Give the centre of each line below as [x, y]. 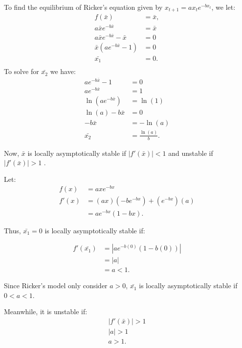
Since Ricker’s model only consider [56, 286]
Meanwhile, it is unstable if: [46, 311]
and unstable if [191, 153]
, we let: [223, 7]
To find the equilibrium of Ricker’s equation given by [83, 7]
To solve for [22, 71]
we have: [63, 71]
